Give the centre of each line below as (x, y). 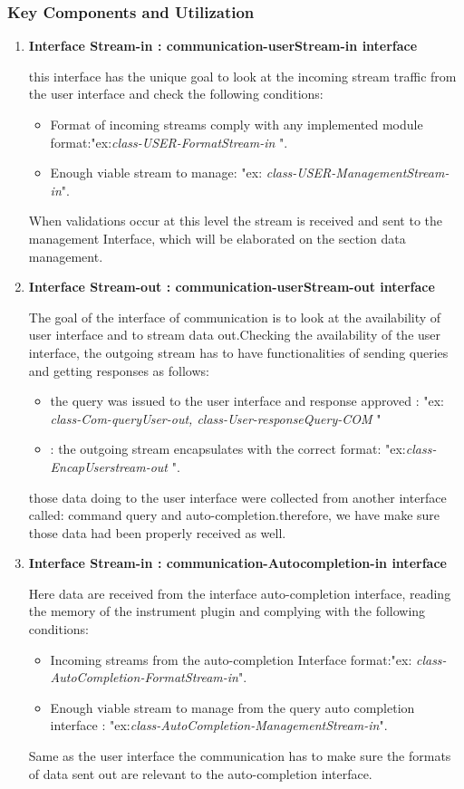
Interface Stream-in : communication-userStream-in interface (223, 46)
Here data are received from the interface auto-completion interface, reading (240, 593)
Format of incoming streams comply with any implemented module (237, 124)
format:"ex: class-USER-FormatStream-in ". (169, 142)
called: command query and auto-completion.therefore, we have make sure (234, 515)
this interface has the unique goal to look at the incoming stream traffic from (242, 76)
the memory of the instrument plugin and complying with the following (227, 611)
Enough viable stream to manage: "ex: (156, 173)
